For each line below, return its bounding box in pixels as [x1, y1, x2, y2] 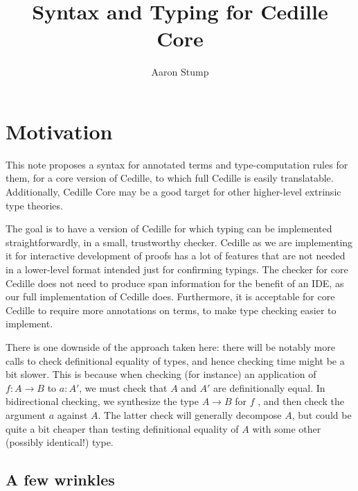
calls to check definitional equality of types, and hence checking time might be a [6, 353, 345, 368]
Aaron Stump [151, 64, 209, 79]
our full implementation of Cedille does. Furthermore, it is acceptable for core [6, 289, 335, 304]
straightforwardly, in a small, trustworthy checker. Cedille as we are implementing [6, 234, 353, 249]
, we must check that [79, 380, 168, 395]
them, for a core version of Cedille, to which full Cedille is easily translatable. [6, 171, 334, 185]
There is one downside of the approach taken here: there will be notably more [6, 339, 335, 354]
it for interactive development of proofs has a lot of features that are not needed [6, 248, 346, 263]
